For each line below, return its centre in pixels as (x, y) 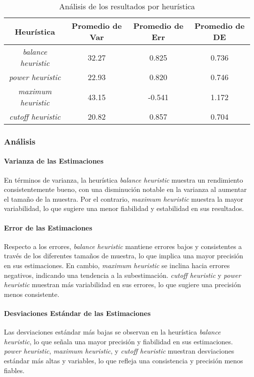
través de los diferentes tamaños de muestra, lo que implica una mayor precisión (124, 256)
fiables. (14, 370)
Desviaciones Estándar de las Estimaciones (77, 313)
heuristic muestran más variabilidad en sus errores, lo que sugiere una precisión (123, 284)
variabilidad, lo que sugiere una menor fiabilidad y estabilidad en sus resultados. (124, 208)
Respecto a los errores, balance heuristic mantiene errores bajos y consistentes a (123, 246)
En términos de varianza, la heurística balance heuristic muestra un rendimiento (124, 179)
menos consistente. (32, 294)
